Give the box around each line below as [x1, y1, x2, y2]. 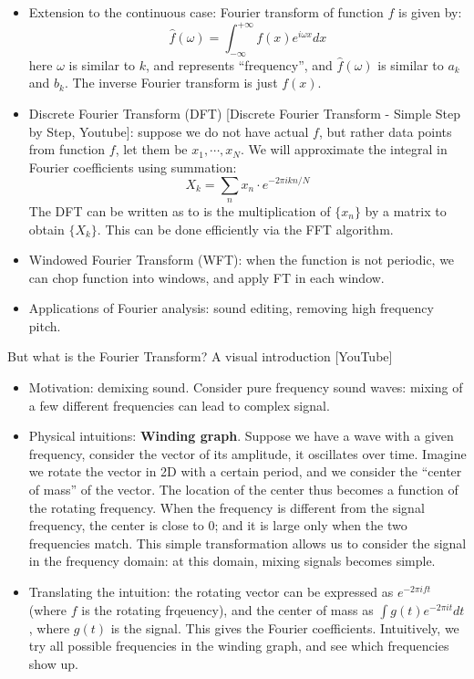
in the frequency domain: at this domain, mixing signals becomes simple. [28, 551, 436, 570]
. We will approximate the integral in [240, 140, 448, 159]
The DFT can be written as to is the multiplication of [28, 201, 331, 220]
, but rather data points [318, 121, 452, 141]
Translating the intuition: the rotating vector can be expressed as [28, 582, 394, 601]
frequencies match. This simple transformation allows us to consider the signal [28, 533, 467, 552]
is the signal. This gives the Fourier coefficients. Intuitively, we [110, 618, 459, 637]
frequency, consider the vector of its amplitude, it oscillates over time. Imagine [28, 444, 467, 463]
